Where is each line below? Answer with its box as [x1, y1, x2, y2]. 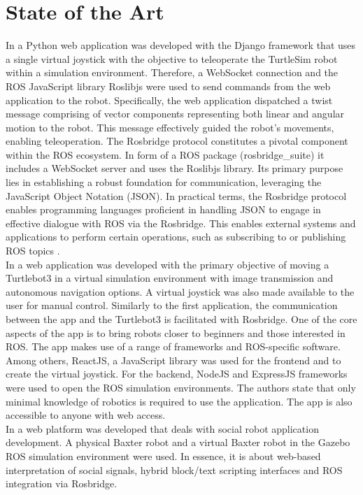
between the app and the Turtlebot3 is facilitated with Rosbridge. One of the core [6, 312, 357, 326]
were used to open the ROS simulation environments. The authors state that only [6, 380, 356, 394]
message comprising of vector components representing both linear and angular [6, 106, 345, 121]
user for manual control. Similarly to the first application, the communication [6, 298, 338, 313]
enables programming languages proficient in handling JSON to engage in [6, 202, 321, 217]
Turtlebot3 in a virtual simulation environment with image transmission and [6, 271, 334, 285]
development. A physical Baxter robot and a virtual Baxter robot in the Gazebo [6, 435, 350, 450]
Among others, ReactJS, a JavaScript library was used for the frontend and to [6, 352, 341, 367]
